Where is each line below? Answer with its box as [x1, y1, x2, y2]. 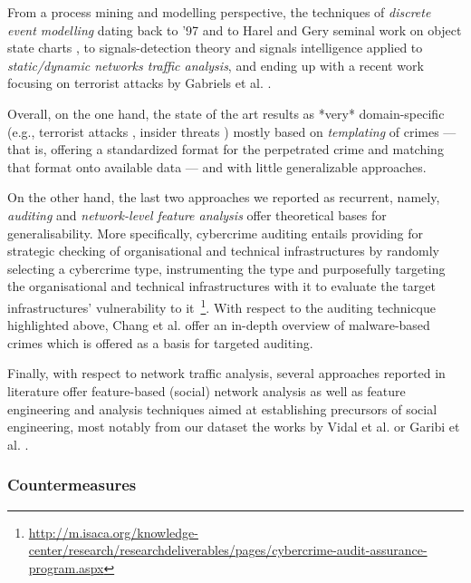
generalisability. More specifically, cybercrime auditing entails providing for [7, 223, 424, 242]
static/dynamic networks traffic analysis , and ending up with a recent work [7, 55, 424, 74]
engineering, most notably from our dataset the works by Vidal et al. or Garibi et [7, 417, 460, 436]
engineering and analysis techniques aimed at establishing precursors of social [7, 399, 437, 418]
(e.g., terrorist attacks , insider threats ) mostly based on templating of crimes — [7, 121, 457, 141]
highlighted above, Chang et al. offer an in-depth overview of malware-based [7, 316, 430, 335]
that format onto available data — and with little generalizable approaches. [7, 157, 427, 176]
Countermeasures [7, 473, 137, 496]
